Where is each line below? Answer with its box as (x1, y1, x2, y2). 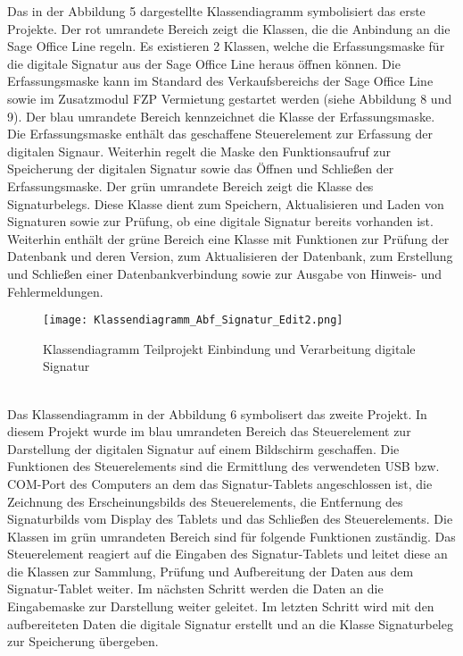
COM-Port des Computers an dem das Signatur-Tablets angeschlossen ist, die (7, 474, 433, 492)
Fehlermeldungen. (7, 282, 103, 300)
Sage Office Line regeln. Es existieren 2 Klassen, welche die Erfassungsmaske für (7, 37, 445, 55)
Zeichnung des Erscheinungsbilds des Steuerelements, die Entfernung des (7, 492, 403, 510)
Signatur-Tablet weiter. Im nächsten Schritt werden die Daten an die (7, 579, 384, 598)
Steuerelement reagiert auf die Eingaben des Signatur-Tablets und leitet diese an (7, 544, 448, 563)
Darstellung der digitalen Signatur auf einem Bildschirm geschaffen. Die (7, 439, 400, 458)
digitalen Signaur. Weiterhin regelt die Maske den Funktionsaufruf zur (7, 141, 391, 160)
